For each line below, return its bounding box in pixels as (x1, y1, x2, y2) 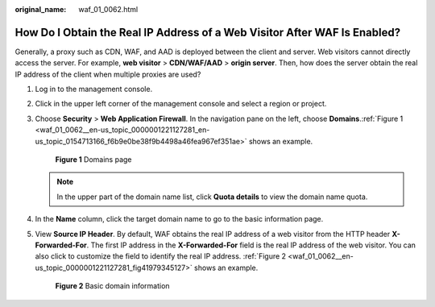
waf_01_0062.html (78, 5, 139, 14)
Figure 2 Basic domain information (55, 281, 170, 291)
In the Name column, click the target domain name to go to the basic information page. (35, 214, 324, 224)
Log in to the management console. (35, 85, 153, 94)
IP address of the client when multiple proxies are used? (14, 69, 201, 79)
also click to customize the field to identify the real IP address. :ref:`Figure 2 (35, 251, 286, 261)
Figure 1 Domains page (55, 155, 132, 164)
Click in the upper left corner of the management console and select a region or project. (35, 99, 327, 109)
